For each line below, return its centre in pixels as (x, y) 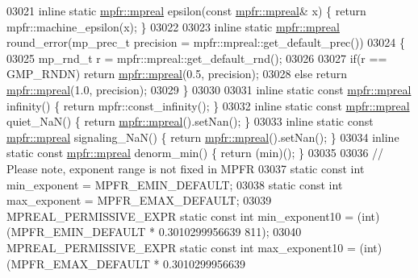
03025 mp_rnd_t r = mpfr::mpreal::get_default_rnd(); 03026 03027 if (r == (197, 58)
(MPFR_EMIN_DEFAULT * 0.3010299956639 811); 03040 (154, 232)
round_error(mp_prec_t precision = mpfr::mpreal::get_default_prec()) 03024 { (206, 42)
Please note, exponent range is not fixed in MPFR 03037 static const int (186, 168)
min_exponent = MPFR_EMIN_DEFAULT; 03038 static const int (175, 184)
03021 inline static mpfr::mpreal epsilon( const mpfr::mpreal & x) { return (186, 10)
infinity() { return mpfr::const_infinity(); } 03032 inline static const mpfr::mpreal (208, 105)
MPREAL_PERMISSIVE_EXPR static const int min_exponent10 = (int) (193, 216)
